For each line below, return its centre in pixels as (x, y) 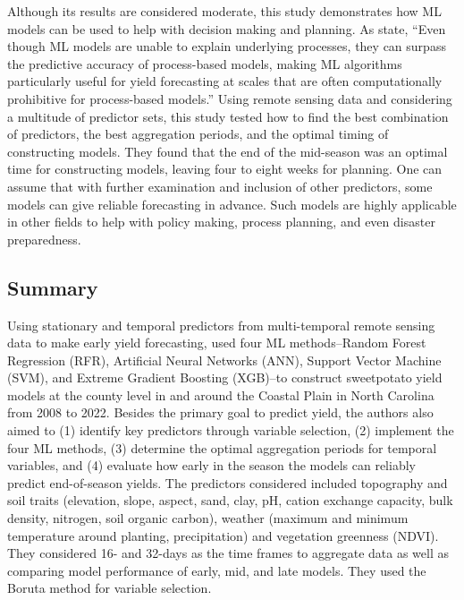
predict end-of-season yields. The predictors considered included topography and (228, 482)
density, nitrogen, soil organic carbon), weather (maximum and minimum (208, 518)
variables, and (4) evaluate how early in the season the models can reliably (211, 465)
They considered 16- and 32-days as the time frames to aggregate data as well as (228, 553)
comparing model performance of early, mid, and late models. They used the (217, 570)
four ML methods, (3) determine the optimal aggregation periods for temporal (222, 447)
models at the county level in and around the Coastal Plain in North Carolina (221, 394)
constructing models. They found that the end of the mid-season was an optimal (228, 151)
